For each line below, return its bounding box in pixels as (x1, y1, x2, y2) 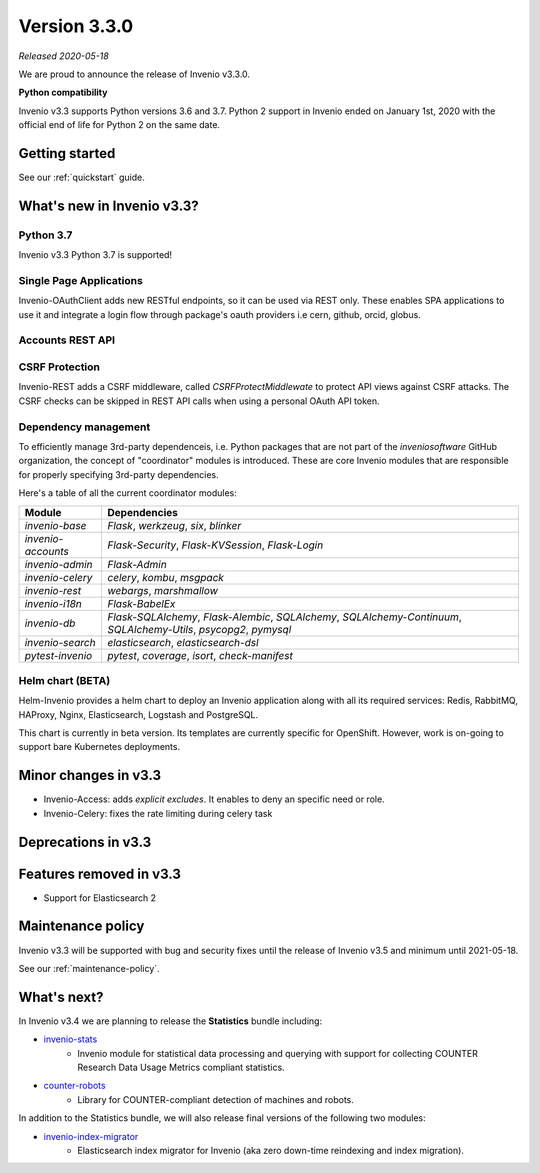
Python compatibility (18, 86, 108, 99)
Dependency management (18, 420, 151, 434)
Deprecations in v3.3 (18, 833, 152, 850)
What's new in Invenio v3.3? (18, 197, 199, 214)
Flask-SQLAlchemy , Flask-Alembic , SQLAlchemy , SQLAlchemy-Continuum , (107, 610, 462, 624)
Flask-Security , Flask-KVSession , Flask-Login (107, 538, 324, 552)
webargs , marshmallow (107, 583, 219, 597)
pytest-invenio (24, 648, 93, 662)
